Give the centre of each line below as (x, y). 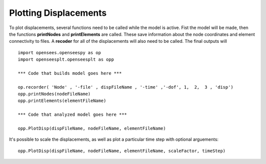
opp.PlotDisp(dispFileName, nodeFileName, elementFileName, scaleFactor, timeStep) (122, 151)
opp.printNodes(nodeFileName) (54, 94)
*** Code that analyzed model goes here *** (73, 115)
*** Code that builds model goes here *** (70, 73)
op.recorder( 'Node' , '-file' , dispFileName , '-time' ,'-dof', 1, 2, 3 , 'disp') (126, 87)
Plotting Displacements (58, 13)
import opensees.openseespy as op (59, 52)
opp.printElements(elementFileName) (62, 101)
